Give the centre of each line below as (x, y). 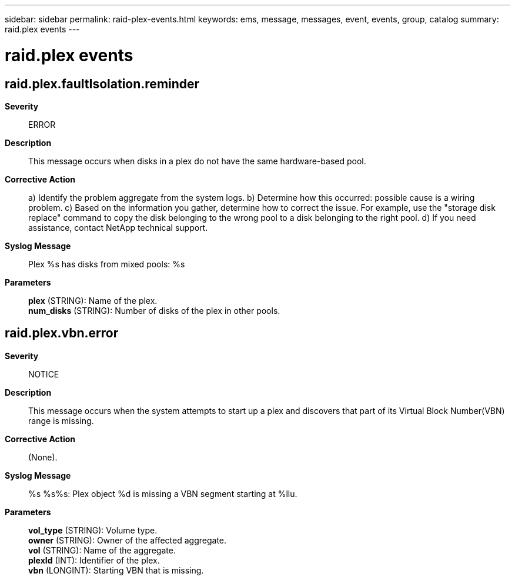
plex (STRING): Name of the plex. (93, 300)
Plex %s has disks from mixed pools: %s (107, 264)
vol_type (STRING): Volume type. (93, 530)
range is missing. (61, 420)
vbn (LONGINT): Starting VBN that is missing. (116, 570)
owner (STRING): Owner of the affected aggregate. (128, 540)
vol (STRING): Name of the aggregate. (102, 550)
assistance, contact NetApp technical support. (118, 227)
